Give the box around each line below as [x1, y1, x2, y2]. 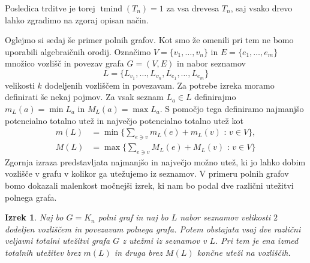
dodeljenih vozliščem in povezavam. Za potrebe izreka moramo [44, 78, 275, 91]
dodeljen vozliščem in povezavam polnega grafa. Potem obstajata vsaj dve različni [5, 222, 301, 235]
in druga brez [114, 246, 163, 259]
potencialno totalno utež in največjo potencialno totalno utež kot [5, 114, 243, 126]
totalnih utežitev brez [5, 246, 81, 259]
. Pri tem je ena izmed [215, 234, 299, 247]
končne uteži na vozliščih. [197, 246, 291, 259]
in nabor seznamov [177, 57, 246, 69]
